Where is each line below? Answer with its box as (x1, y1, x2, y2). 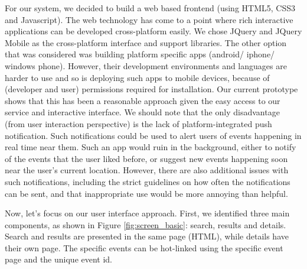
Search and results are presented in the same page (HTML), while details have (5, 230, 289, 242)
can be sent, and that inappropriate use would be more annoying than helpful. (5, 187, 288, 199)
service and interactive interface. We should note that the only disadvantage (5, 106, 280, 118)
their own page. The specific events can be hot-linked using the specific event (5, 241, 283, 254)
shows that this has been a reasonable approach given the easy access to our (5, 94, 280, 106)
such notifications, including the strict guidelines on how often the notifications (5, 175, 290, 187)
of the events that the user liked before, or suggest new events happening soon (5, 152, 288, 164)
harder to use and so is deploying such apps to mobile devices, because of (5, 71, 270, 83)
